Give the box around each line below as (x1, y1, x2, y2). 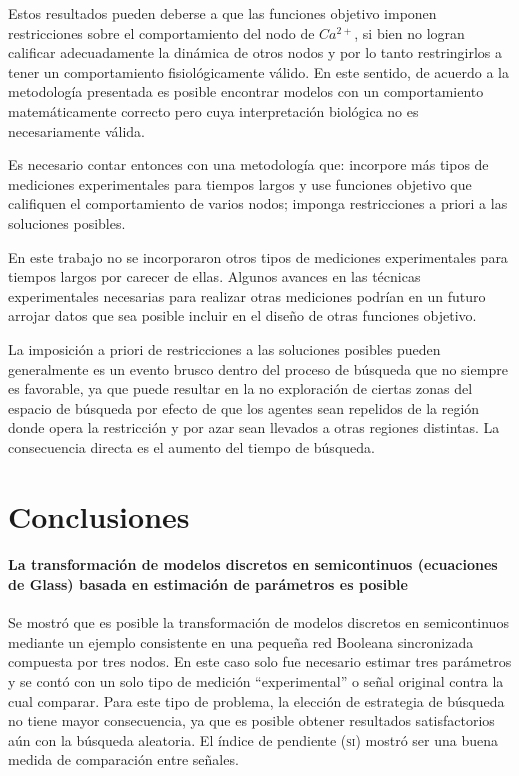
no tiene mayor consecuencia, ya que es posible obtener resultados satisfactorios (8, 710, 495, 731)
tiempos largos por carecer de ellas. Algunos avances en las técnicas (8, 266, 421, 287)
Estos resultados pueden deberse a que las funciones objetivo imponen (8, 3, 437, 23)
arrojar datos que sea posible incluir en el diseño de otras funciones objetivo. (8, 305, 477, 326)
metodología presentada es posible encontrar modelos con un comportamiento (8, 81, 484, 102)
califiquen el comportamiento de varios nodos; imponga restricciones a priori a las (8, 193, 508, 214)
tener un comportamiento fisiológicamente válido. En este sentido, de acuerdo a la (8, 61, 510, 82)
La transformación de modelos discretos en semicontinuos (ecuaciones (8, 554, 498, 575)
